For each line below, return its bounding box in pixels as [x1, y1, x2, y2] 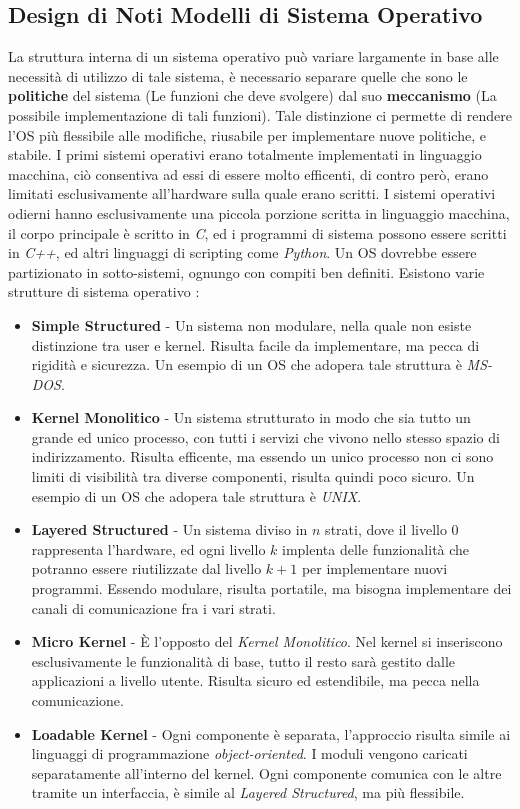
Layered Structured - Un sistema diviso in [31, 519, 308, 540]
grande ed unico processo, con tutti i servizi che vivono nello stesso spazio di [31, 426, 500, 447]
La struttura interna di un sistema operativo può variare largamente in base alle [8, 46, 499, 67]
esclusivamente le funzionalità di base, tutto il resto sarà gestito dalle [31, 650, 456, 671]
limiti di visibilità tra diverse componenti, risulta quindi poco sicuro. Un [31, 466, 475, 487]
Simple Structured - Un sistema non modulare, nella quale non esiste [31, 314, 472, 335]
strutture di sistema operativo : [8, 281, 200, 302]
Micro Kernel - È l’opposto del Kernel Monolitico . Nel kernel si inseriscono [31, 631, 503, 652]
